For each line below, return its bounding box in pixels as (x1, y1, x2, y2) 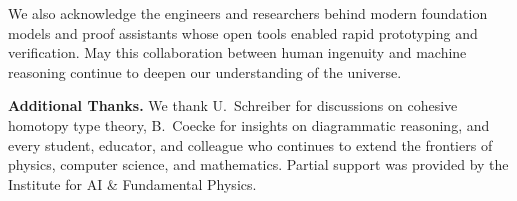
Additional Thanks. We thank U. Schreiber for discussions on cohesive (8, 95, 458, 116)
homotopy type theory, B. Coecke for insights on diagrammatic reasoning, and (8, 114, 490, 135)
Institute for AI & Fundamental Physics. (8, 173, 257, 194)
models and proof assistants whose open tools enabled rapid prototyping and (8, 22, 478, 43)
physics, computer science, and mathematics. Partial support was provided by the (8, 154, 509, 175)
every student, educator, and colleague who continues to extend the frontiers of (8, 134, 493, 155)
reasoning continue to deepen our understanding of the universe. (8, 61, 402, 82)
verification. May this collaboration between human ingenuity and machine (8, 42, 467, 63)
